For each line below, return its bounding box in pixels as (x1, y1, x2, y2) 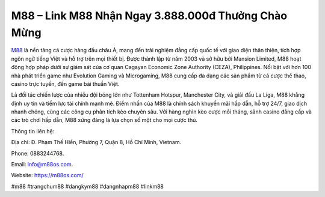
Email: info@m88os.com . (11, 161, 73, 168)
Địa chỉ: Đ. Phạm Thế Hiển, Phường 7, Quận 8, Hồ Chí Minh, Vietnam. (11, 139, 182, 146)
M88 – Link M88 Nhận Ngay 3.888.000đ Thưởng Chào (11, 9, 288, 22)
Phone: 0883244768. (11, 150, 64, 157)
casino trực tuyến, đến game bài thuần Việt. (11, 80, 120, 87)
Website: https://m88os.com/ (11, 172, 84, 179)
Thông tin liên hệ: (11, 127, 55, 135)
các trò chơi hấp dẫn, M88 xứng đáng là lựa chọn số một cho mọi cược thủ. (11, 117, 198, 124)
